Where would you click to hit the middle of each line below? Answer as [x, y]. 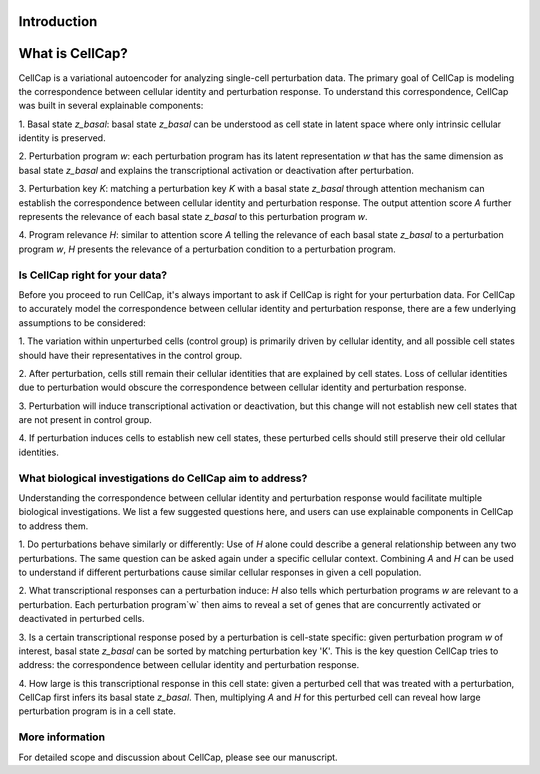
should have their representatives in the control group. [130, 355]
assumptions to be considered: [82, 322]
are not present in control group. [85, 420]
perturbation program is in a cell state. [97, 711]
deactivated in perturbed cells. [81, 619]
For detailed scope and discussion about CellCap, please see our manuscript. [178, 757]
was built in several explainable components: [111, 106]
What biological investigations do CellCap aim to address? [163, 478]
